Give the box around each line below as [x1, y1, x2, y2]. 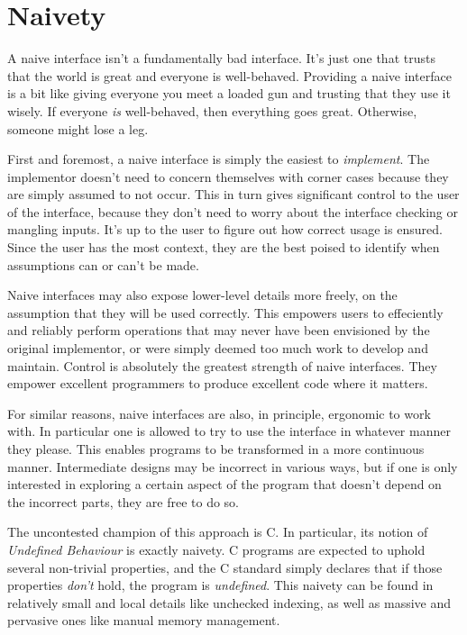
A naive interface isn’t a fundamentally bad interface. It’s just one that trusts [7, 49, 435, 68]
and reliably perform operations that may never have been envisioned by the [7, 321, 430, 340]
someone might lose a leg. [7, 119, 149, 138]
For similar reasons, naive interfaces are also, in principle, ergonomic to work [7, 404, 431, 422]
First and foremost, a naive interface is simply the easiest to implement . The [7, 150, 430, 168]
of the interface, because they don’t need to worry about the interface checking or [7, 202, 458, 221]
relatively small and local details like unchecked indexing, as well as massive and [7, 593, 452, 612]
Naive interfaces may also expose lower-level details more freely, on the [7, 286, 398, 304]
